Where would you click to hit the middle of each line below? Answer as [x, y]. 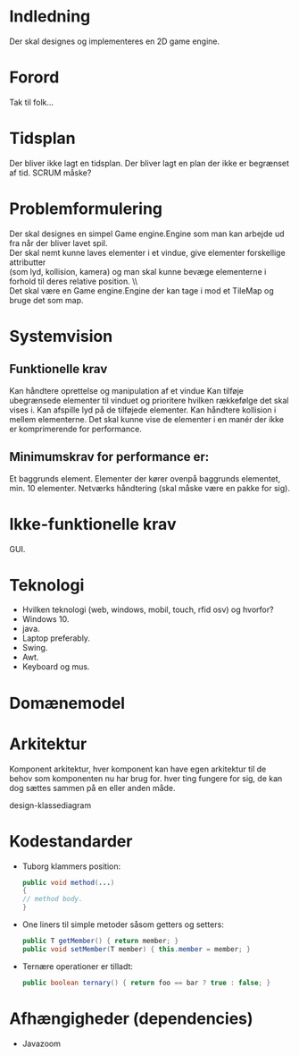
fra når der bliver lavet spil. [58, 243]
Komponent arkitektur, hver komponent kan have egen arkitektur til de [138, 769]
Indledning [50, 17]
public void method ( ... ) [68, 882]
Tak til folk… [32, 102]
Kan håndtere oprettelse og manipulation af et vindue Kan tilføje [126, 390]
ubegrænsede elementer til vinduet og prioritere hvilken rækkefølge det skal [149, 400]
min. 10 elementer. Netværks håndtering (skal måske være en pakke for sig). [149, 488]
